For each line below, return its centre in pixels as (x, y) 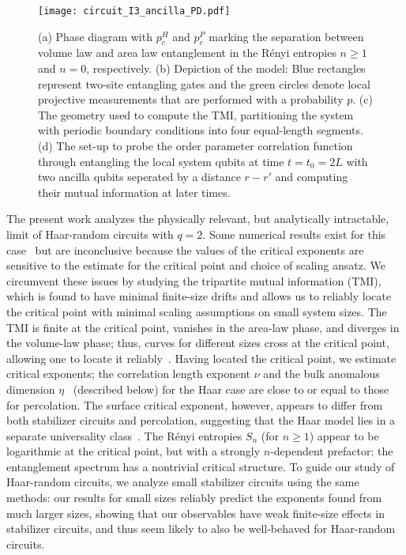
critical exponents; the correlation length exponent (128, 374)
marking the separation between (286, 36)
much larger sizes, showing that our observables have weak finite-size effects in (195, 513)
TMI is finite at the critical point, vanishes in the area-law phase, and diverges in (203, 327)
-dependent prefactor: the (332, 451)
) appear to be (344, 435)
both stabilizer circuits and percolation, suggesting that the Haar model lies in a (201, 420)
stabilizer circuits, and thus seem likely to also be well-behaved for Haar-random (201, 529)
